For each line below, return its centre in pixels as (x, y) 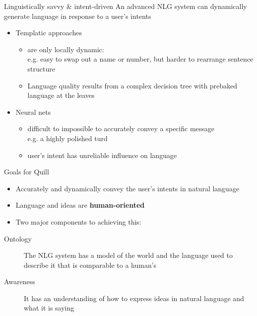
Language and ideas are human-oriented (80, 205)
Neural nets (33, 112)
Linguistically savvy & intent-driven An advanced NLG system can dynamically (126, 6)
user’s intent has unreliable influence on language (102, 155)
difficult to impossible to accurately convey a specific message (121, 128)
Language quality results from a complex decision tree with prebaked (132, 85)
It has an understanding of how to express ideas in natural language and (134, 298)
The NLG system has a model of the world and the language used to (128, 255)
